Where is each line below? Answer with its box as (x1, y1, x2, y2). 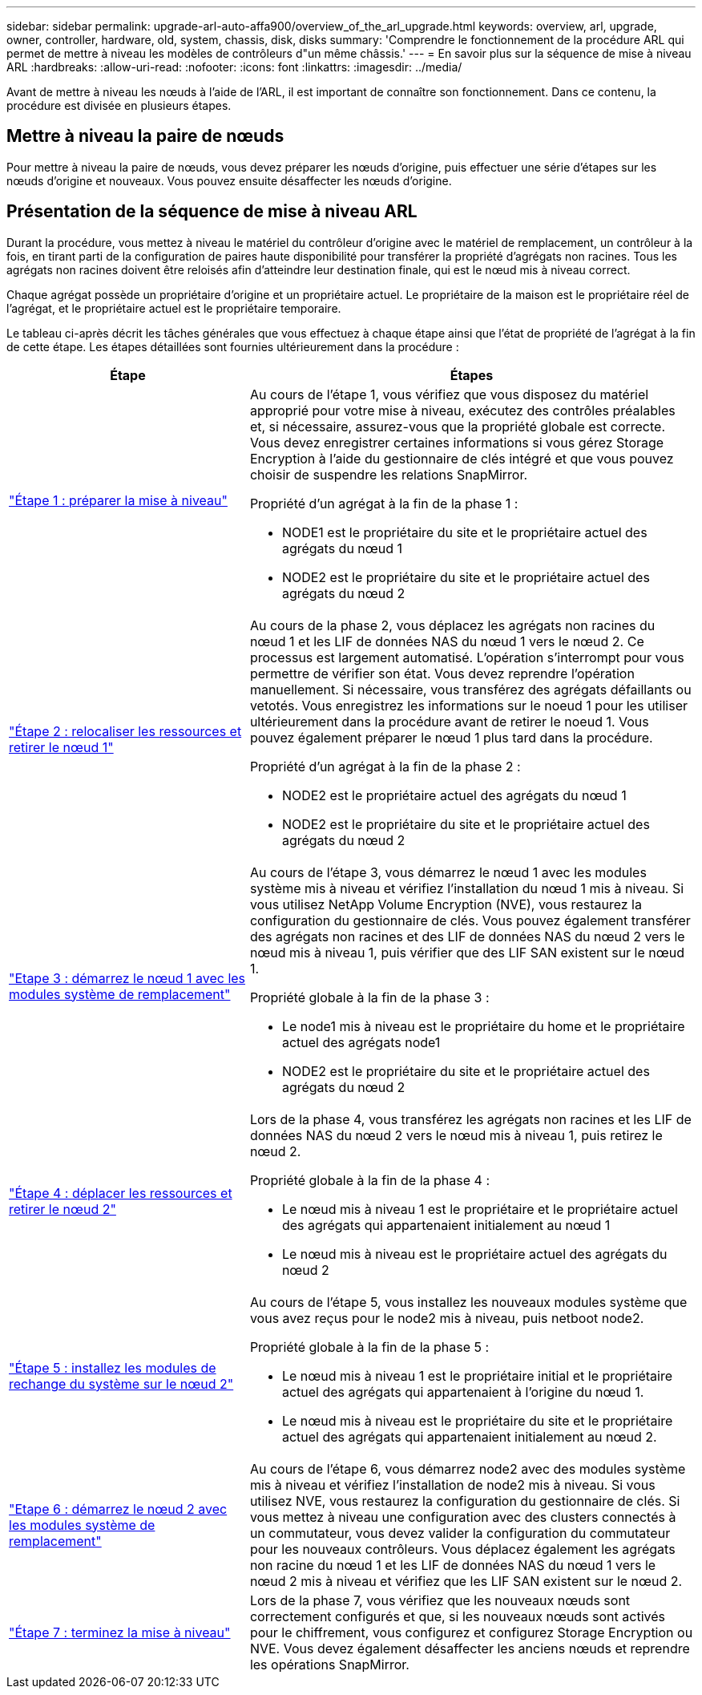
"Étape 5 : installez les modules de (9, 1359, 216, 1376)
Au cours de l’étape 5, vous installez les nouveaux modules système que (249, 1293, 688, 1310)
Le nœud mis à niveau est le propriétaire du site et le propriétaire (281, 1412, 673, 1429)
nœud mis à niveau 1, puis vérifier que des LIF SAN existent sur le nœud (249, 944, 685, 961)
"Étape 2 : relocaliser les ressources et (9, 722, 242, 739)
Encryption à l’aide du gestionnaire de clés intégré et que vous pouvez (249, 450, 674, 467)
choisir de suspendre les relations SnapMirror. (249, 466, 528, 483)
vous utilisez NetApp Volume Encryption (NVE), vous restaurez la (249, 896, 642, 912)
